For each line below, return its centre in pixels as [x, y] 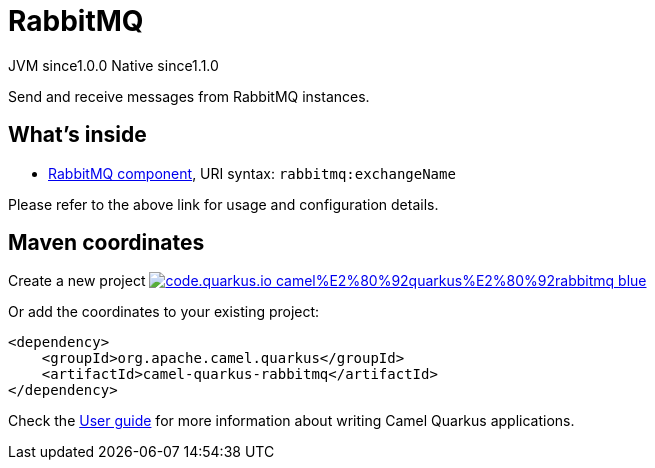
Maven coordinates [106, 243]
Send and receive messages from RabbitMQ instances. [189, 96]
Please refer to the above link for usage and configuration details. [223, 204]
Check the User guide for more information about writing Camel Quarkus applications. [291, 421]
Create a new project [77, 281]
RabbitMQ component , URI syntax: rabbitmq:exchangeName [252, 173]
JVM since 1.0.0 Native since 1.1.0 [113, 65]
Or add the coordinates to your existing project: [164, 312]
